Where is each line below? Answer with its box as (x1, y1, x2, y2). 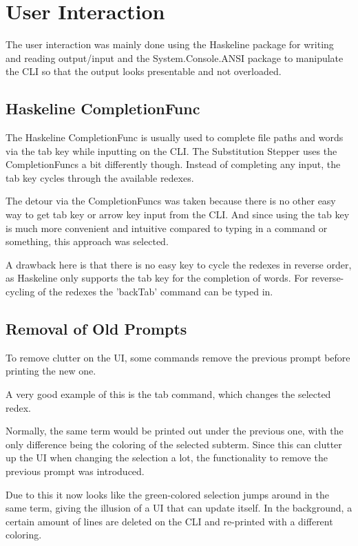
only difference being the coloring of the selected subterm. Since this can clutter (6, 437, 342, 451)
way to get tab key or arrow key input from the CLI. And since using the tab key (6, 207, 350, 222)
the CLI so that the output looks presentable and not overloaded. (6, 64, 282, 78)
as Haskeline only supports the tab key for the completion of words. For (6, 271, 308, 285)
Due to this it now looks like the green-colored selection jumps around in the (6, 487, 329, 501)
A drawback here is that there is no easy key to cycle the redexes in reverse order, (6, 257, 352, 271)
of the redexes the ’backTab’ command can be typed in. (38, 284, 273, 299)
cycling (6, 284, 35, 299)
